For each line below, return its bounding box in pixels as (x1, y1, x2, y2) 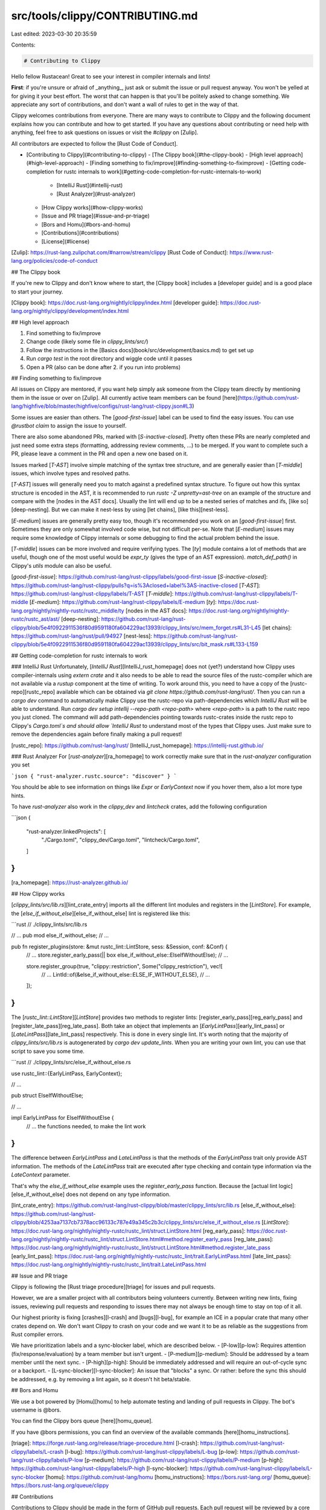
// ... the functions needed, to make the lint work (26, 1122, 146, 1129)
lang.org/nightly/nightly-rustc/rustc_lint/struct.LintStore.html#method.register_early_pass (11, 1235, 232, 1242)
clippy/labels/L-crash (11, 1448, 64, 1455)
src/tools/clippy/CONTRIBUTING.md (11, 9, 198, 22)
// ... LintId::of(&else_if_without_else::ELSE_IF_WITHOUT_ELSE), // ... (41, 971, 211, 978)
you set (11, 761, 30, 768)
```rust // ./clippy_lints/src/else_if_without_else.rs (11, 1059, 131, 1066)
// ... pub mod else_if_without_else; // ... (11, 932, 109, 939)
